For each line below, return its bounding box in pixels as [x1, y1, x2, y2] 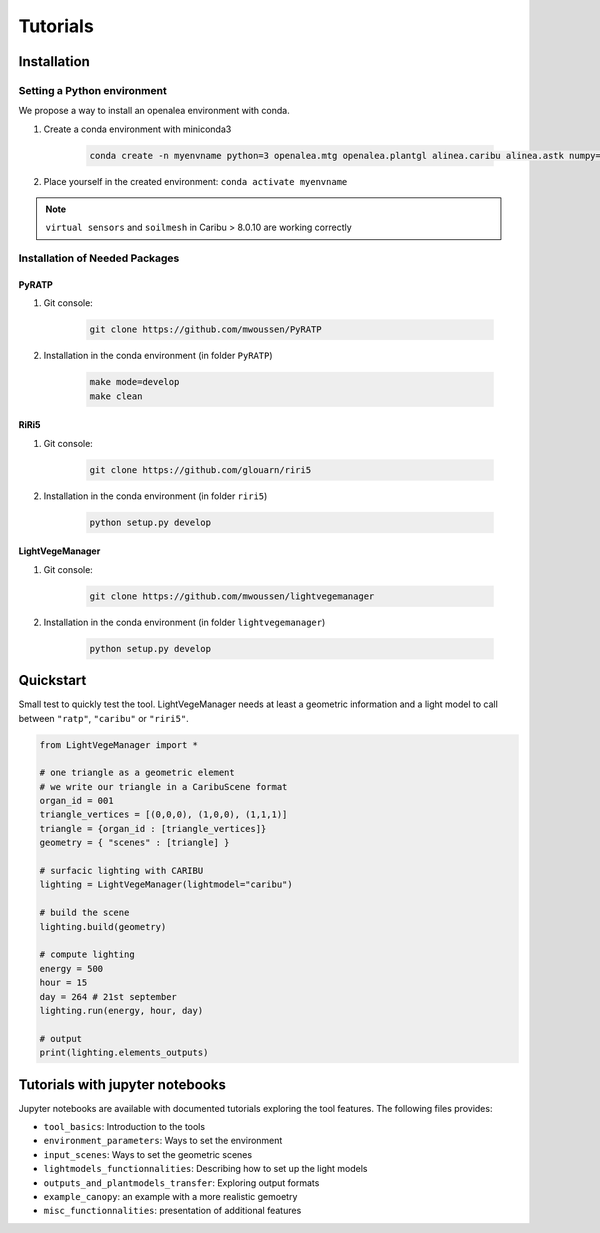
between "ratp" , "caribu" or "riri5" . [18, 712, 189, 724]
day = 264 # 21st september [39, 991, 177, 1002]
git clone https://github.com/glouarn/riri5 [89, 464, 312, 475]
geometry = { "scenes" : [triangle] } [39, 837, 230, 849]
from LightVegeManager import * [39, 739, 199, 750]
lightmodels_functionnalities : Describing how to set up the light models [43, 1163, 368, 1175]
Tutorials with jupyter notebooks [18, 1076, 227, 1093]
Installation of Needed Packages [18, 251, 180, 265]
